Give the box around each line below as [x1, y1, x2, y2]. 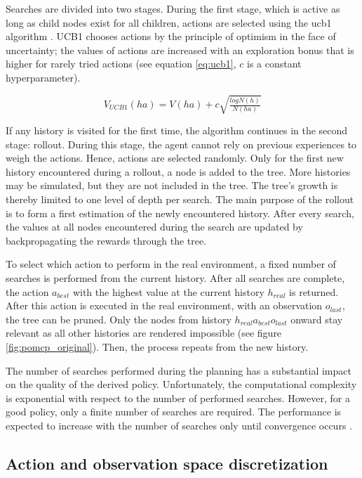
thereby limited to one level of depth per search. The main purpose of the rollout [6, 192, 354, 207]
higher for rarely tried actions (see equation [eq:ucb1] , [6, 56, 236, 71]
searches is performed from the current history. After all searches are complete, [6, 271, 345, 285]
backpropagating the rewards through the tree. [6, 233, 207, 247]
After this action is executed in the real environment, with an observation [6, 298, 323, 313]
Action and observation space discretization [6, 452, 328, 474]
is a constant [247, 56, 302, 71]
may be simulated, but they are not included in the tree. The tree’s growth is [6, 178, 338, 193]
